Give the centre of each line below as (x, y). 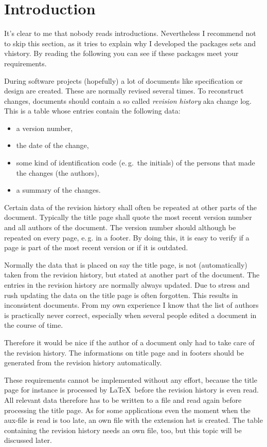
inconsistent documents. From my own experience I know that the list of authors (131, 305)
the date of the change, (52, 145)
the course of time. (34, 325)
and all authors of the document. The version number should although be (120, 227)
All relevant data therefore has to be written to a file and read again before (123, 399)
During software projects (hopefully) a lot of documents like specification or (123, 80)
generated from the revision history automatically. (83, 362)
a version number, (44, 128)
